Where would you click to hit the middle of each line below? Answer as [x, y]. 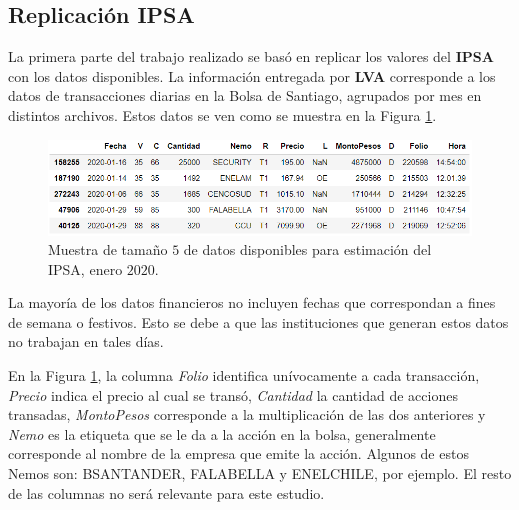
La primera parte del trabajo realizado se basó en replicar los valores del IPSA [251, 56]
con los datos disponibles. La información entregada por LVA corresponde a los [252, 75]
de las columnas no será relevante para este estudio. [166, 492]
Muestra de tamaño [108, 249]
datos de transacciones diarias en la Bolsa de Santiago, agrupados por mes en [245, 95]
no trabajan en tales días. [86, 341]
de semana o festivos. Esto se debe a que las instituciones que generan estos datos [258, 321]
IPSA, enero [85, 268]
